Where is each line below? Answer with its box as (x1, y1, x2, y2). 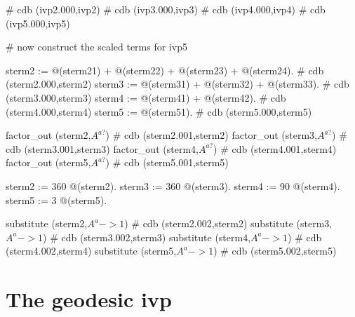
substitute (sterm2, (6, 216, 88, 231)
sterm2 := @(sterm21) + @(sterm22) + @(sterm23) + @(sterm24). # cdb (6, 62, 324, 77)
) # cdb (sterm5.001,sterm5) (105, 155, 229, 170)
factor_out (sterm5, (6, 155, 91, 170)
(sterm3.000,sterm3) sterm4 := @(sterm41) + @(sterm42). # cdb (6, 90, 286, 104)
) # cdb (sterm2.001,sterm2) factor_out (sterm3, (105, 128, 317, 142)
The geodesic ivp (6, 285, 172, 313)
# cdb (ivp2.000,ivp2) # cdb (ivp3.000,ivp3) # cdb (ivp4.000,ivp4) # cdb (6, 2, 326, 16)
